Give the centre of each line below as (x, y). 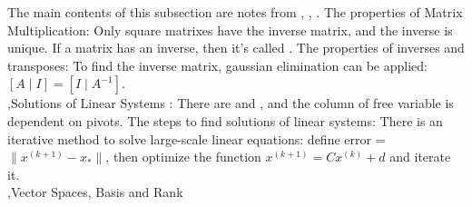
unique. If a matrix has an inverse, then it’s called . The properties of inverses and (236, 48)
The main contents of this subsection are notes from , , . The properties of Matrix (235, 12)
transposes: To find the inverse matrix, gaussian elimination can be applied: (217, 65)
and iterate (420, 157)
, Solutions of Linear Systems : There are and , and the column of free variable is (231, 103)
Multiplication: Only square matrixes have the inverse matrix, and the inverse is (230, 30)
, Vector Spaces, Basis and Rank (95, 192)
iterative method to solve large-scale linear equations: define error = (197, 138)
